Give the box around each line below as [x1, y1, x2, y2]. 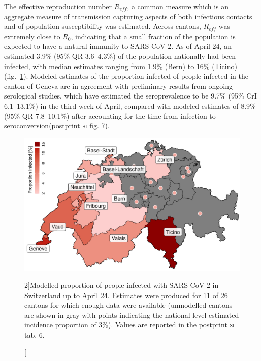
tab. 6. [24, 329, 45, 340]
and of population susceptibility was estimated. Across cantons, [4, 21, 201, 31]
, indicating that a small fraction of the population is [71, 30, 236, 41]
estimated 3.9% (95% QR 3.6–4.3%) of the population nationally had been [4, 50, 236, 61]
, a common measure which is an [127, 1, 229, 11]
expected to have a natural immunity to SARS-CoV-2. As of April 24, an [4, 41, 232, 51]
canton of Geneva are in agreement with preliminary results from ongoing [4, 80, 233, 91]
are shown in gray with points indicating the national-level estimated [24, 309, 239, 320]
